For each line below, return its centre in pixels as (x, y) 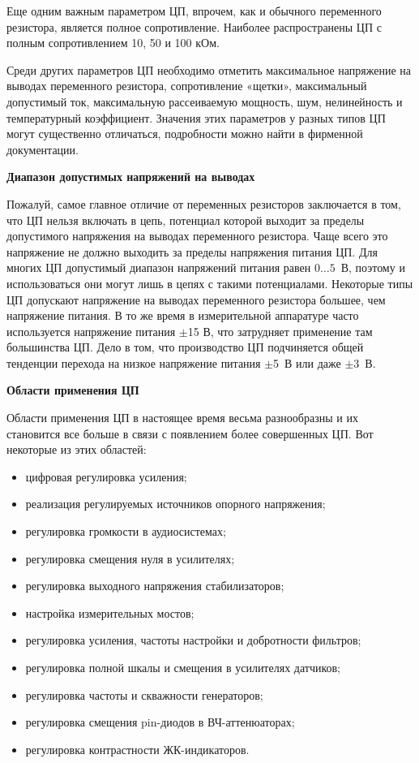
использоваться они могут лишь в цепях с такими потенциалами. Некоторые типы (210, 283)
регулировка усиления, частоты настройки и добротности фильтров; (193, 640)
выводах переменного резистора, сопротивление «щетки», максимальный (187, 86)
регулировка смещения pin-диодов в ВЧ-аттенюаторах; (160, 722)
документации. (43, 149)
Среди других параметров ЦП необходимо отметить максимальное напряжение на (209, 69)
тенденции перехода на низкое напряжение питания (134, 362)
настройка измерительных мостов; (110, 612)
